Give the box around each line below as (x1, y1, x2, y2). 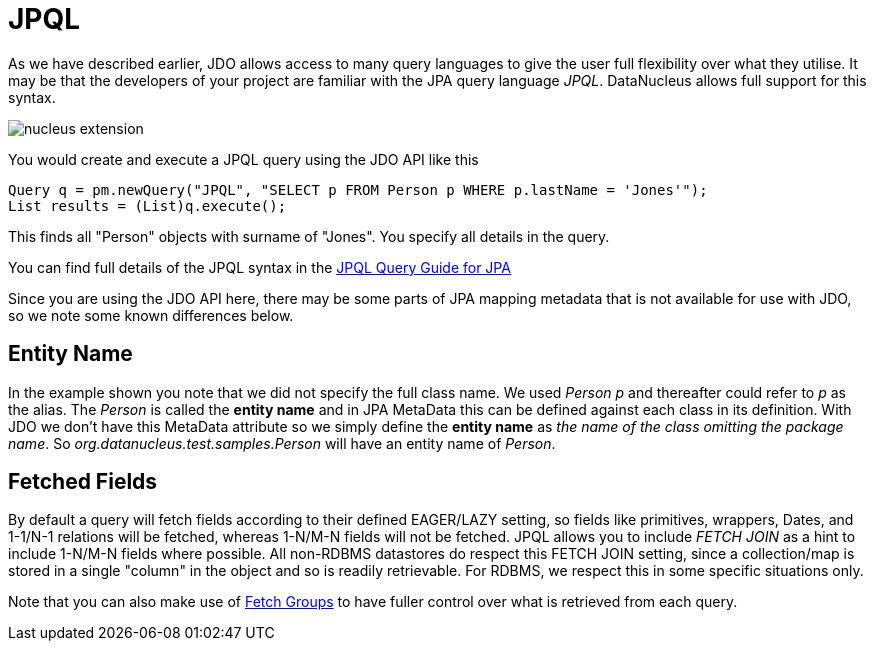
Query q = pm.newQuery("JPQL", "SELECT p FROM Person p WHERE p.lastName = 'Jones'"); (8, 181, 708, 198)
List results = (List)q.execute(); (8, 197, 287, 214)
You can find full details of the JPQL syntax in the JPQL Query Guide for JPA (8, 258, 511, 276)
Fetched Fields (8, 469, 158, 495)
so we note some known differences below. (8, 306, 294, 324)
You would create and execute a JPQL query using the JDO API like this (8, 150, 479, 168)
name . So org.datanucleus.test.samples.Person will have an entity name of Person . (8, 434, 556, 452)
